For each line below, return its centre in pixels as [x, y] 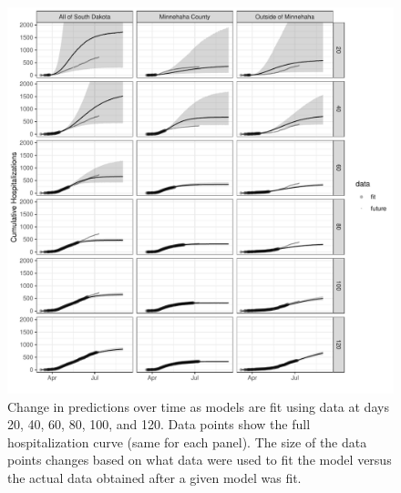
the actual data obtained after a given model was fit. [154, 477]
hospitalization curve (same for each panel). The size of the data [187, 442]
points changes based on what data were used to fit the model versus [200, 460]
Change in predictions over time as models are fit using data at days [198, 406]
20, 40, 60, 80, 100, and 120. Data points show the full [159, 424]
